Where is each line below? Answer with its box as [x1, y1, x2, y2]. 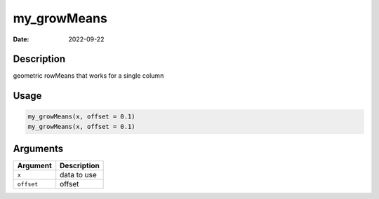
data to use [60, 170, 98, 180]
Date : [13, 35, 29, 43]
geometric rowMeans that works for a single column [13, 71, 164, 80]
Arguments [13, 143, 64, 155]
